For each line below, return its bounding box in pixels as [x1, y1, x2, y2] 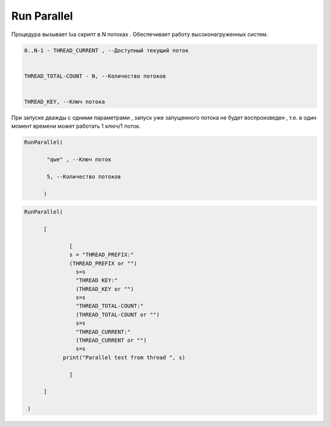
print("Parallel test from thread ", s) [62, 354, 186, 361]
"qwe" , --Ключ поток [46, 156, 112, 163]
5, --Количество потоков [46, 173, 122, 180]
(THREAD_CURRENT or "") [75, 337, 147, 344]
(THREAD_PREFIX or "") [69, 260, 137, 267]
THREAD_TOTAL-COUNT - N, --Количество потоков [24, 72, 166, 80]
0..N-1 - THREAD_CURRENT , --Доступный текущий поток [24, 46, 189, 54]
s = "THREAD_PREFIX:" [69, 251, 134, 258]
